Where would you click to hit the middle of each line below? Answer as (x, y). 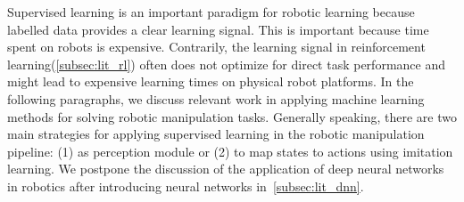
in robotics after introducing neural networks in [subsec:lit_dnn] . (186, 186)
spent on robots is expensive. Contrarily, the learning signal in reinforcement (216, 47)
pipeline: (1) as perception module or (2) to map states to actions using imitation (230, 151)
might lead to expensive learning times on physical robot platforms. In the (211, 81)
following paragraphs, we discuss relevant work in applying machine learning (216, 98)
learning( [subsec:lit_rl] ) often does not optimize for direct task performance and (226, 64)
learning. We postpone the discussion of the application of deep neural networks (226, 169)
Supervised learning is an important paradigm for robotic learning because (211, 12)
